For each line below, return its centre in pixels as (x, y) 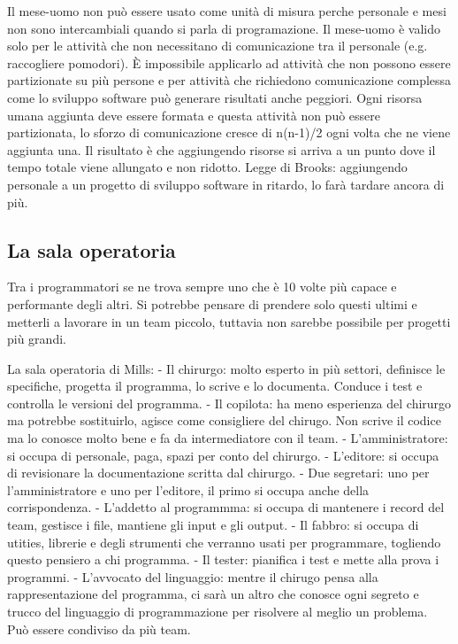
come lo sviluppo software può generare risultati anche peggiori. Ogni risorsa (215, 97)
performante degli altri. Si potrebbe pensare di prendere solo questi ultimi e (212, 303)
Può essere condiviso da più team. (99, 628)
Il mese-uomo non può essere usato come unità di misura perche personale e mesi (227, 11)
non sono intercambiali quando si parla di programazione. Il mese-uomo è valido (224, 28)
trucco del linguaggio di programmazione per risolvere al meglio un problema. (218, 612)
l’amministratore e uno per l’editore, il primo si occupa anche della (188, 489)
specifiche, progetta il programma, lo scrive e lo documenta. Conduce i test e (215, 386)
